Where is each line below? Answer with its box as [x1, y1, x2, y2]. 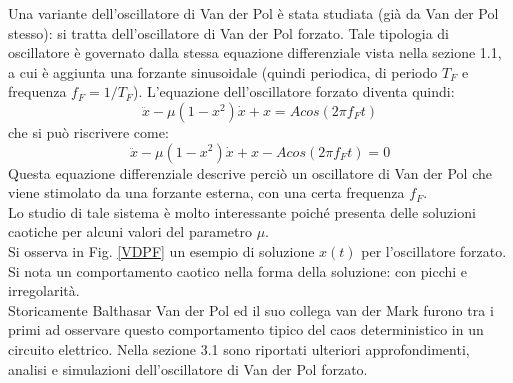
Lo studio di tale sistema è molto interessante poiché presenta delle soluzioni [8, 201, 476, 222]
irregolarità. [8, 280, 80, 301]
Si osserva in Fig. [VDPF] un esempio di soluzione [8, 240, 315, 261]
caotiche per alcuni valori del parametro [8, 221, 252, 242]
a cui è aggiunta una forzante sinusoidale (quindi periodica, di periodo [8, 61, 438, 82]
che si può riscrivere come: [8, 121, 169, 142]
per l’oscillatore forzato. [361, 240, 507, 261]
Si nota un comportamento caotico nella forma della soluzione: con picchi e [8, 260, 468, 281]
